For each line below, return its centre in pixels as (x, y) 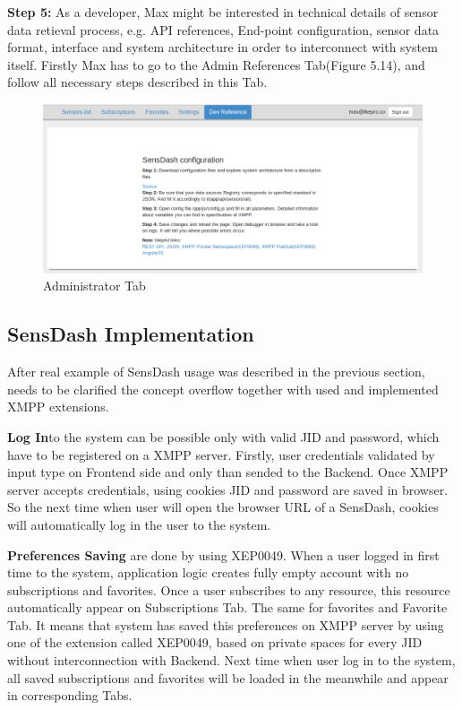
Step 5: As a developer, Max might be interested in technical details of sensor (223, 12)
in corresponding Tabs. (70, 695)
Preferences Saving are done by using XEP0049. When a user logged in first (223, 554)
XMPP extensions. (58, 407)
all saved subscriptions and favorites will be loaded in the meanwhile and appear (228, 677)
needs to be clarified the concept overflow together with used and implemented (223, 389)
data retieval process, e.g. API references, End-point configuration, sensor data (223, 29)
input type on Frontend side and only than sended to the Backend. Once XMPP (228, 472)
